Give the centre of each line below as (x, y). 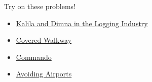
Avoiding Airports (44, 74)
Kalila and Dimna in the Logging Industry (82, 23)
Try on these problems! (40, 6)
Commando (34, 57)
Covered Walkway (44, 40)
